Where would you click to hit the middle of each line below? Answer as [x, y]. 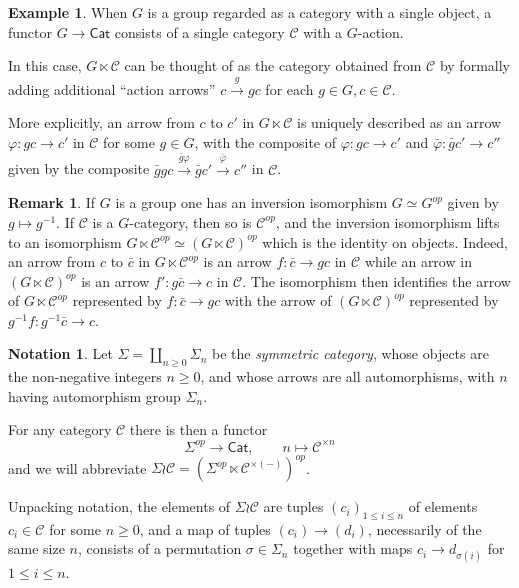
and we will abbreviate [77, 467]
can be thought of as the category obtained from [273, 65]
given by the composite [79, 168]
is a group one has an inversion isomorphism [251, 202]
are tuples [293, 506]
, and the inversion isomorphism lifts [387, 221]
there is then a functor [198, 429]
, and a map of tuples [205, 528]
